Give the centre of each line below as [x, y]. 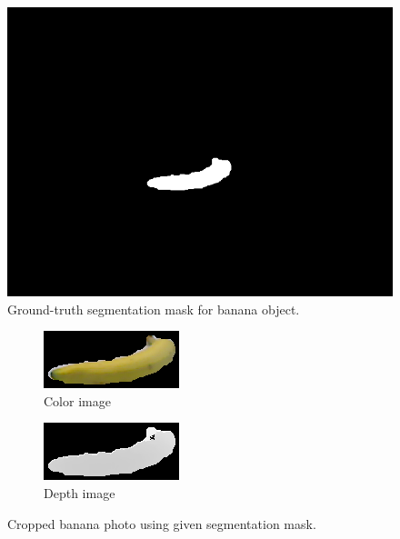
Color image [77, 400]
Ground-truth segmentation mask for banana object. [154, 309]
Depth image [80, 492]
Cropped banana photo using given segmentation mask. [162, 523]
